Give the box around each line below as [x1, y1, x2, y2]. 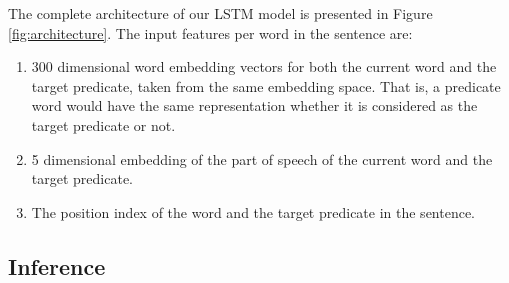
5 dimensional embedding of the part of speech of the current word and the [31, 148, 493, 169]
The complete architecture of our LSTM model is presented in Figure [8, 3, 433, 23]
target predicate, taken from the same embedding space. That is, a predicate [31, 75, 501, 96]
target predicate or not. [31, 114, 176, 135]
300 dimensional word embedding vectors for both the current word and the [31, 56, 497, 77]
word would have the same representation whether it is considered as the [31, 95, 478, 116]
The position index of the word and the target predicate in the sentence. [31, 201, 476, 222]
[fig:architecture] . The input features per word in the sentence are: [8, 22, 413, 43]
